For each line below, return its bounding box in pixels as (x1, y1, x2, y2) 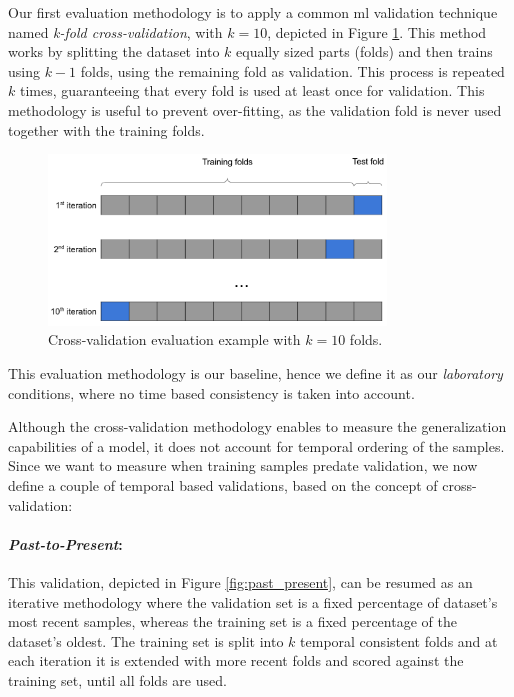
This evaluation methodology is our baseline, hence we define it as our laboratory (8, 363, 503, 384)
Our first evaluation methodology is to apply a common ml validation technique (8, 2, 498, 22)
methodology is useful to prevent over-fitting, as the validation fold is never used (8, 99, 502, 120)
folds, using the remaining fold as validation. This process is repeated (80, 60, 505, 81)
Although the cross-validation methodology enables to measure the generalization (8, 416, 507, 437)
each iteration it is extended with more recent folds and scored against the (8, 650, 464, 671)
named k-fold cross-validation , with (8, 21, 223, 42)
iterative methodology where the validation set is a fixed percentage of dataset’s (8, 591, 498, 612)
